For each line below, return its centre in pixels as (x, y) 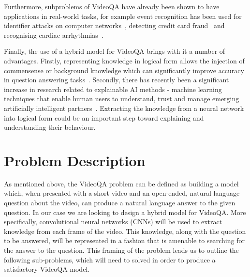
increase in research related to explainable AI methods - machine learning (113, 89)
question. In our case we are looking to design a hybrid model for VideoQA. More (125, 212)
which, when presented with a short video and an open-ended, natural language (122, 193)
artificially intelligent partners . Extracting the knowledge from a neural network (124, 108)
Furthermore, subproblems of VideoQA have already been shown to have (112, 6)
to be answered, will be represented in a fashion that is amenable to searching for (124, 240)
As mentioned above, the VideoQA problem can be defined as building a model (121, 183)
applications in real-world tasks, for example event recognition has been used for (123, 16)
